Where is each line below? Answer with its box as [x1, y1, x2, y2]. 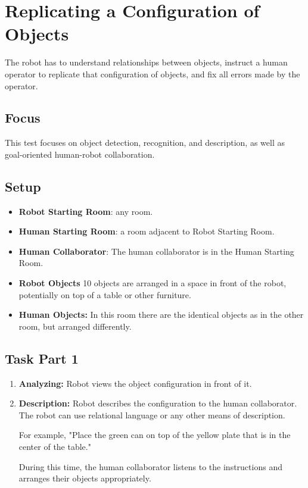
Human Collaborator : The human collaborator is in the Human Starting [18, 245, 294, 257]
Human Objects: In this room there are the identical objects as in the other [18, 308, 304, 321]
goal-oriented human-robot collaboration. [5, 148, 155, 160]
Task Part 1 [5, 349, 79, 367]
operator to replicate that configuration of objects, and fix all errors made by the [5, 67, 300, 80]
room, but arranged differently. [18, 320, 132, 332]
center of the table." [18, 440, 91, 453]
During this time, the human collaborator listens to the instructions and [18, 460, 282, 473]
